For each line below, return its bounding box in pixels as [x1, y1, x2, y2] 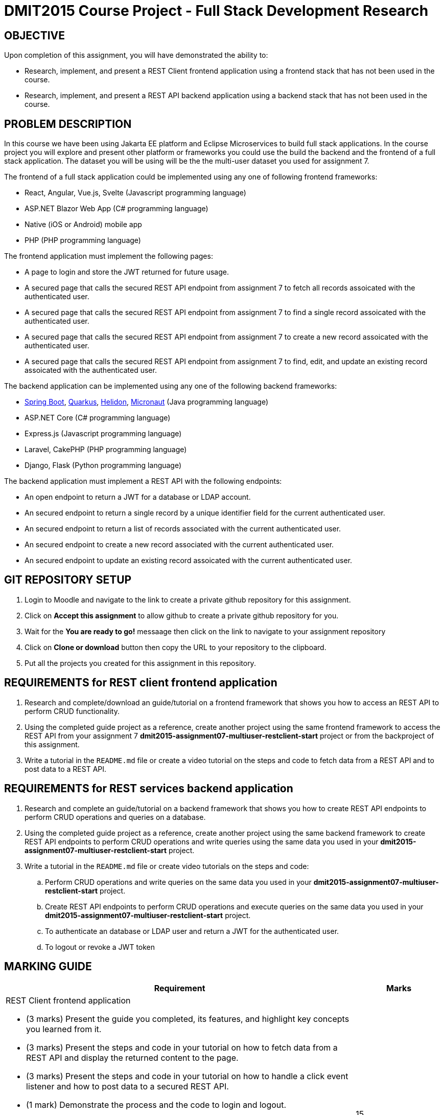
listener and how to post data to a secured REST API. [26, 1081, 229, 1092]
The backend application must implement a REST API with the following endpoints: [4, 477, 282, 486]
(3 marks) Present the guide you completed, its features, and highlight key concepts [26, 1014, 349, 1024]
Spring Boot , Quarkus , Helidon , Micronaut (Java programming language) [25, 397, 269, 407]
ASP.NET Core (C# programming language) [25, 413, 171, 422]
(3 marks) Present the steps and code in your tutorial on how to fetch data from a [26, 1042, 338, 1053]
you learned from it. [26, 1024, 102, 1035]
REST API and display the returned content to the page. [26, 1053, 239, 1063]
